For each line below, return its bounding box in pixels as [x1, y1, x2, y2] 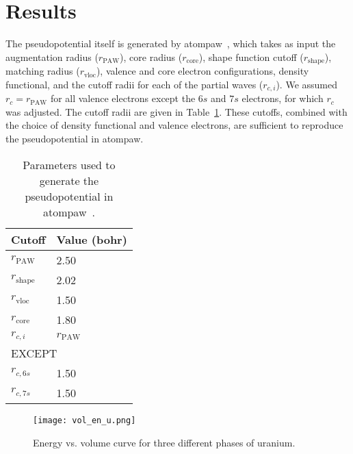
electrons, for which [241, 91, 324, 105]
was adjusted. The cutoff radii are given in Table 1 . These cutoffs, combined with [5, 104, 348, 118]
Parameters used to [23, 156, 116, 173]
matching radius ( [5, 64, 80, 78]
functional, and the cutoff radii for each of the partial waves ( [5, 77, 263, 91]
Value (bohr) [56, 231, 127, 247]
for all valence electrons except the [50, 91, 196, 105]
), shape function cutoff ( [198, 49, 304, 64]
